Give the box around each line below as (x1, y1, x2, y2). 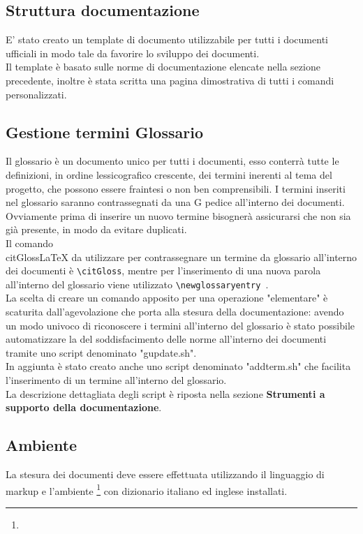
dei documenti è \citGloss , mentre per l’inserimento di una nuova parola (6, 263, 321, 278)
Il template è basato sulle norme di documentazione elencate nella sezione (6, 59, 320, 74)
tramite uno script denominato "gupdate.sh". (6, 345, 197, 359)
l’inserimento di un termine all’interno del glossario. (6, 373, 227, 387)
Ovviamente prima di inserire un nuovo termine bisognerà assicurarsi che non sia (6, 208, 351, 223)
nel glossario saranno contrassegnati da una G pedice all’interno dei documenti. (6, 195, 345, 209)
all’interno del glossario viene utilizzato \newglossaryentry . (6, 276, 269, 291)
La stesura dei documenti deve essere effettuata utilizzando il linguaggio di (6, 466, 325, 481)
